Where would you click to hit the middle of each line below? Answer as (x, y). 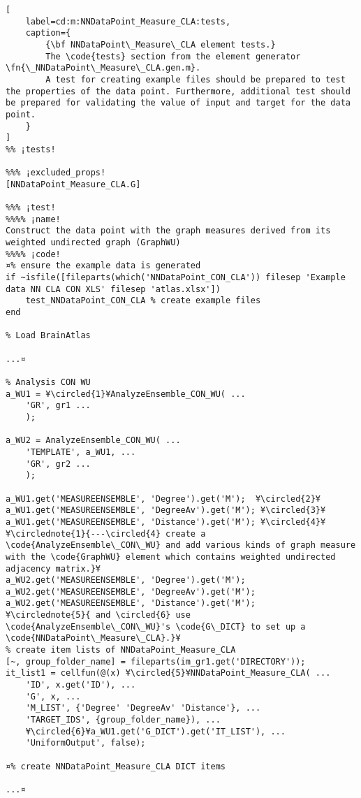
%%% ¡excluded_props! (56, 173)
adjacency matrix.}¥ (53, 568)
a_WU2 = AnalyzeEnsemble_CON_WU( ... (93, 441)
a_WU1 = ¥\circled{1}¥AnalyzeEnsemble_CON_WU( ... (126, 394)
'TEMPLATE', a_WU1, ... (81, 452)
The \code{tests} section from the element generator (173, 56)
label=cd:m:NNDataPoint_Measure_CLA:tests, (128, 21)
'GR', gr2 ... (58, 464)
